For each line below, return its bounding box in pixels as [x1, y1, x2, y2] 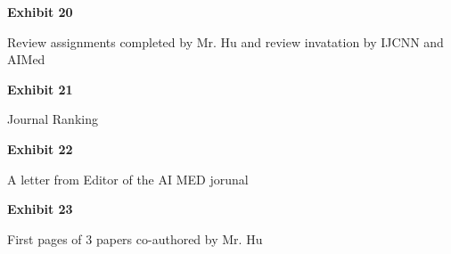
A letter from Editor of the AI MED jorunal [7, 169, 249, 188]
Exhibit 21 [7, 79, 73, 98]
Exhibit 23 [7, 200, 73, 218]
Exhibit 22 [7, 139, 73, 158]
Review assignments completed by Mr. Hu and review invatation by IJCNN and [7, 32, 444, 51]
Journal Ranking [7, 110, 98, 128]
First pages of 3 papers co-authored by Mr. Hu [7, 229, 263, 248]
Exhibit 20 [7, 3, 73, 20]
